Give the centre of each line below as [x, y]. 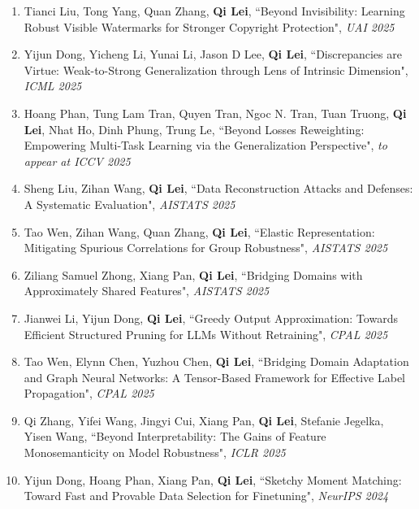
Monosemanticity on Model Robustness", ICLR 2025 [155, 452]
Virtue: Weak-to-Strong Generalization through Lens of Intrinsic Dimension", [216, 70]
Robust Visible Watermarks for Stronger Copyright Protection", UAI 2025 [209, 26]
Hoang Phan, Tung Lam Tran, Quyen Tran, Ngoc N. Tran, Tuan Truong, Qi [215, 113]
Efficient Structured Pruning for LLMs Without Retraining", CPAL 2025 [206, 334]
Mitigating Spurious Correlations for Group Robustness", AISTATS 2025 [206, 248]
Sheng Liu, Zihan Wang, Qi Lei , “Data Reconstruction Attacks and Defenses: [218, 188]
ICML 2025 [53, 86]
